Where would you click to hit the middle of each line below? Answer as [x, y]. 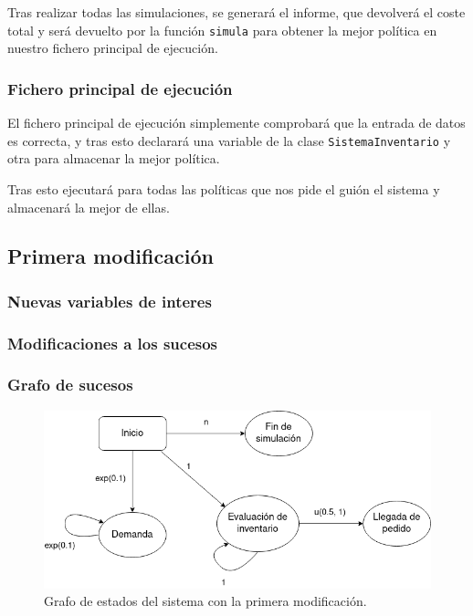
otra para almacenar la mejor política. [114, 158]
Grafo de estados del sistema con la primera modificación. [205, 601]
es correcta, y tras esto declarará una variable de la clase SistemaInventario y [229, 140]
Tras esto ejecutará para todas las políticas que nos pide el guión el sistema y [224, 188]
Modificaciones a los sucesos [113, 343]
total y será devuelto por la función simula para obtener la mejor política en [222, 30]
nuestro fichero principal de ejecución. [113, 48]
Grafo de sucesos [70, 385]
